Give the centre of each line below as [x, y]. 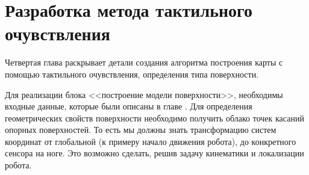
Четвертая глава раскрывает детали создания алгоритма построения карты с [144, 62]
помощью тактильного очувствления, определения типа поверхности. [132, 74]
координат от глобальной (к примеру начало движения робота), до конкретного [151, 141]
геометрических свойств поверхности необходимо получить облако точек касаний [154, 118]
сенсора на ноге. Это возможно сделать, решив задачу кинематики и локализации [154, 153]
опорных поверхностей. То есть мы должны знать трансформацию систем [141, 130]
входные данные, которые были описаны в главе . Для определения [129, 106]
